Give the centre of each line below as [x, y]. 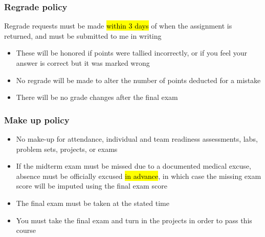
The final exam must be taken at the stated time [93, 203]
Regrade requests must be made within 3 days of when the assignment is [118, 26]
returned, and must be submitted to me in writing [83, 35]
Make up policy [37, 120]
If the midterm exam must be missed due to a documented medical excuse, [134, 166]
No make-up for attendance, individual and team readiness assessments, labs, [137, 139]
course [26, 230]
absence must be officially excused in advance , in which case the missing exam [139, 176]
